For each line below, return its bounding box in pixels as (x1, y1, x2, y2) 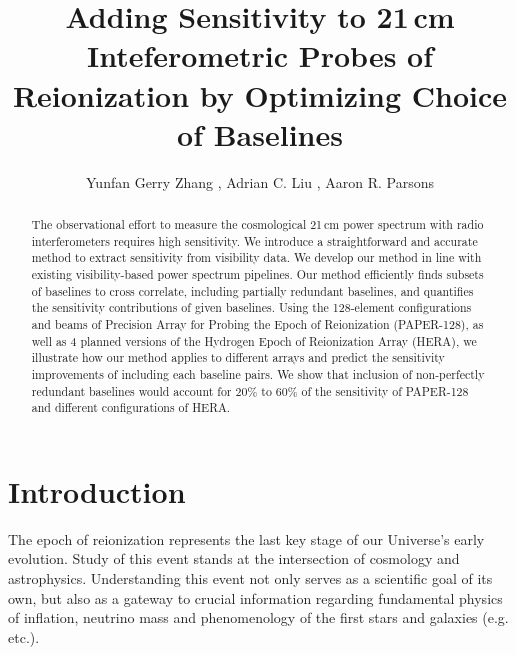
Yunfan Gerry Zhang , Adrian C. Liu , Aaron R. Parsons (86, 171, 434, 192)
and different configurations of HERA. (31, 399, 231, 416)
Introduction (8, 470, 186, 511)
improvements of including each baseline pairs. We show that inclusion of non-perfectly (31, 365, 485, 382)
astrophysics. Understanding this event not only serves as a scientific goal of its (8, 568, 493, 589)
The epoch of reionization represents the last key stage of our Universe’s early (8, 528, 485, 549)
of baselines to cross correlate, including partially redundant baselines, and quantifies (31, 282, 474, 299)
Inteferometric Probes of (86, 35, 434, 76)
